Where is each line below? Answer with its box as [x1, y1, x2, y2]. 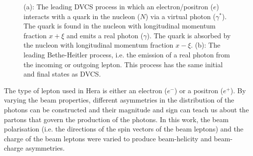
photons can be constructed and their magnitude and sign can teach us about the [4, 104, 249, 114]
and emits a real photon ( [66, 30, 144, 40]
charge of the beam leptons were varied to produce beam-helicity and [4, 133, 212, 143]
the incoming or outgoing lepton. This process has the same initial [24, 59, 223, 69]
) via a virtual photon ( [145, 11, 216, 21]
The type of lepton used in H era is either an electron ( [4, 85, 167, 95]
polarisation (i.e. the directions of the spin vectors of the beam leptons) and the [4, 124, 244, 134]
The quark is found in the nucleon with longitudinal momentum [24, 21, 216, 31]
